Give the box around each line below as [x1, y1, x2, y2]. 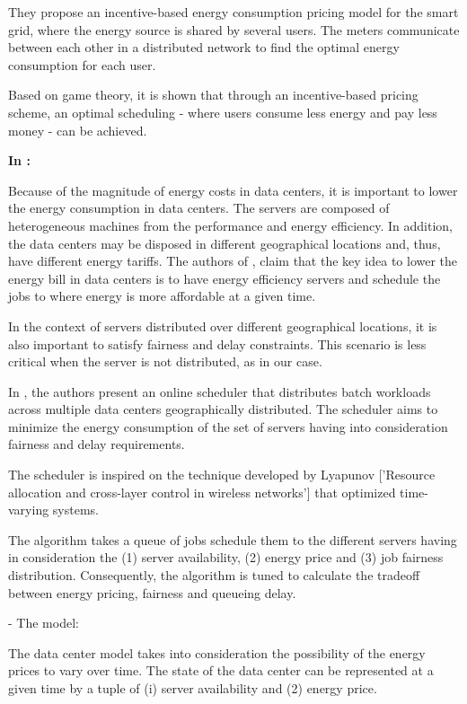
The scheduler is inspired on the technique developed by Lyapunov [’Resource [8, 465, 436, 484]
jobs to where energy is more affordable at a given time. [8, 286, 316, 305]
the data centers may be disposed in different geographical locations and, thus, [8, 233, 441, 252]
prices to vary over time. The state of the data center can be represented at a [8, 661, 434, 680]
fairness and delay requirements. [8, 435, 185, 453]
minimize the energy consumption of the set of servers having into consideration [8, 417, 448, 436]
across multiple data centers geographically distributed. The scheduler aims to [8, 400, 438, 418]
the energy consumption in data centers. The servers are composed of [8, 198, 390, 217]
